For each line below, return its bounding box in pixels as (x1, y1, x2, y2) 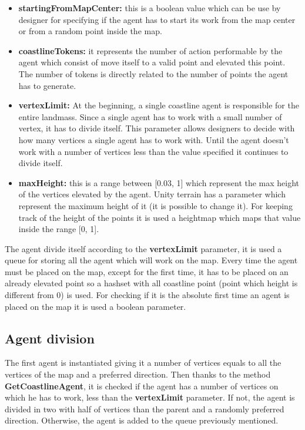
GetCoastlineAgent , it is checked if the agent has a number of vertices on (5, 379, 279, 392)
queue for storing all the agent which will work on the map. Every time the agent (5, 254, 298, 266)
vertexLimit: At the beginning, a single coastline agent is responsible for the (18, 99, 299, 111)
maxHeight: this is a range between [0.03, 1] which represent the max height (18, 176, 300, 188)
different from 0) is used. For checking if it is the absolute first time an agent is (5, 289, 290, 301)
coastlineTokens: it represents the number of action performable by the (18, 44, 283, 57)
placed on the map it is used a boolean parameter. (5, 300, 186, 312)
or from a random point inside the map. (18, 25, 162, 37)
